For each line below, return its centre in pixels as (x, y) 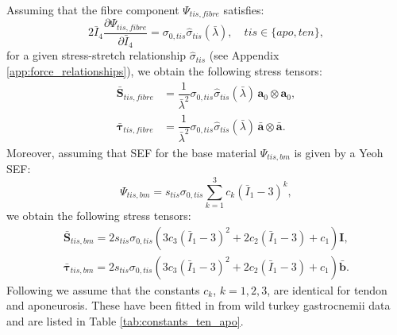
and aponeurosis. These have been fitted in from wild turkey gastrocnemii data (198, 305)
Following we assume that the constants (103, 289)
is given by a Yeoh (339, 152)
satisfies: (244, 10)
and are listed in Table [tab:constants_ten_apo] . (125, 320)
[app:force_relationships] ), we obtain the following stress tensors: (164, 71)
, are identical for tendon (327, 289)
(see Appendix (244, 55)
